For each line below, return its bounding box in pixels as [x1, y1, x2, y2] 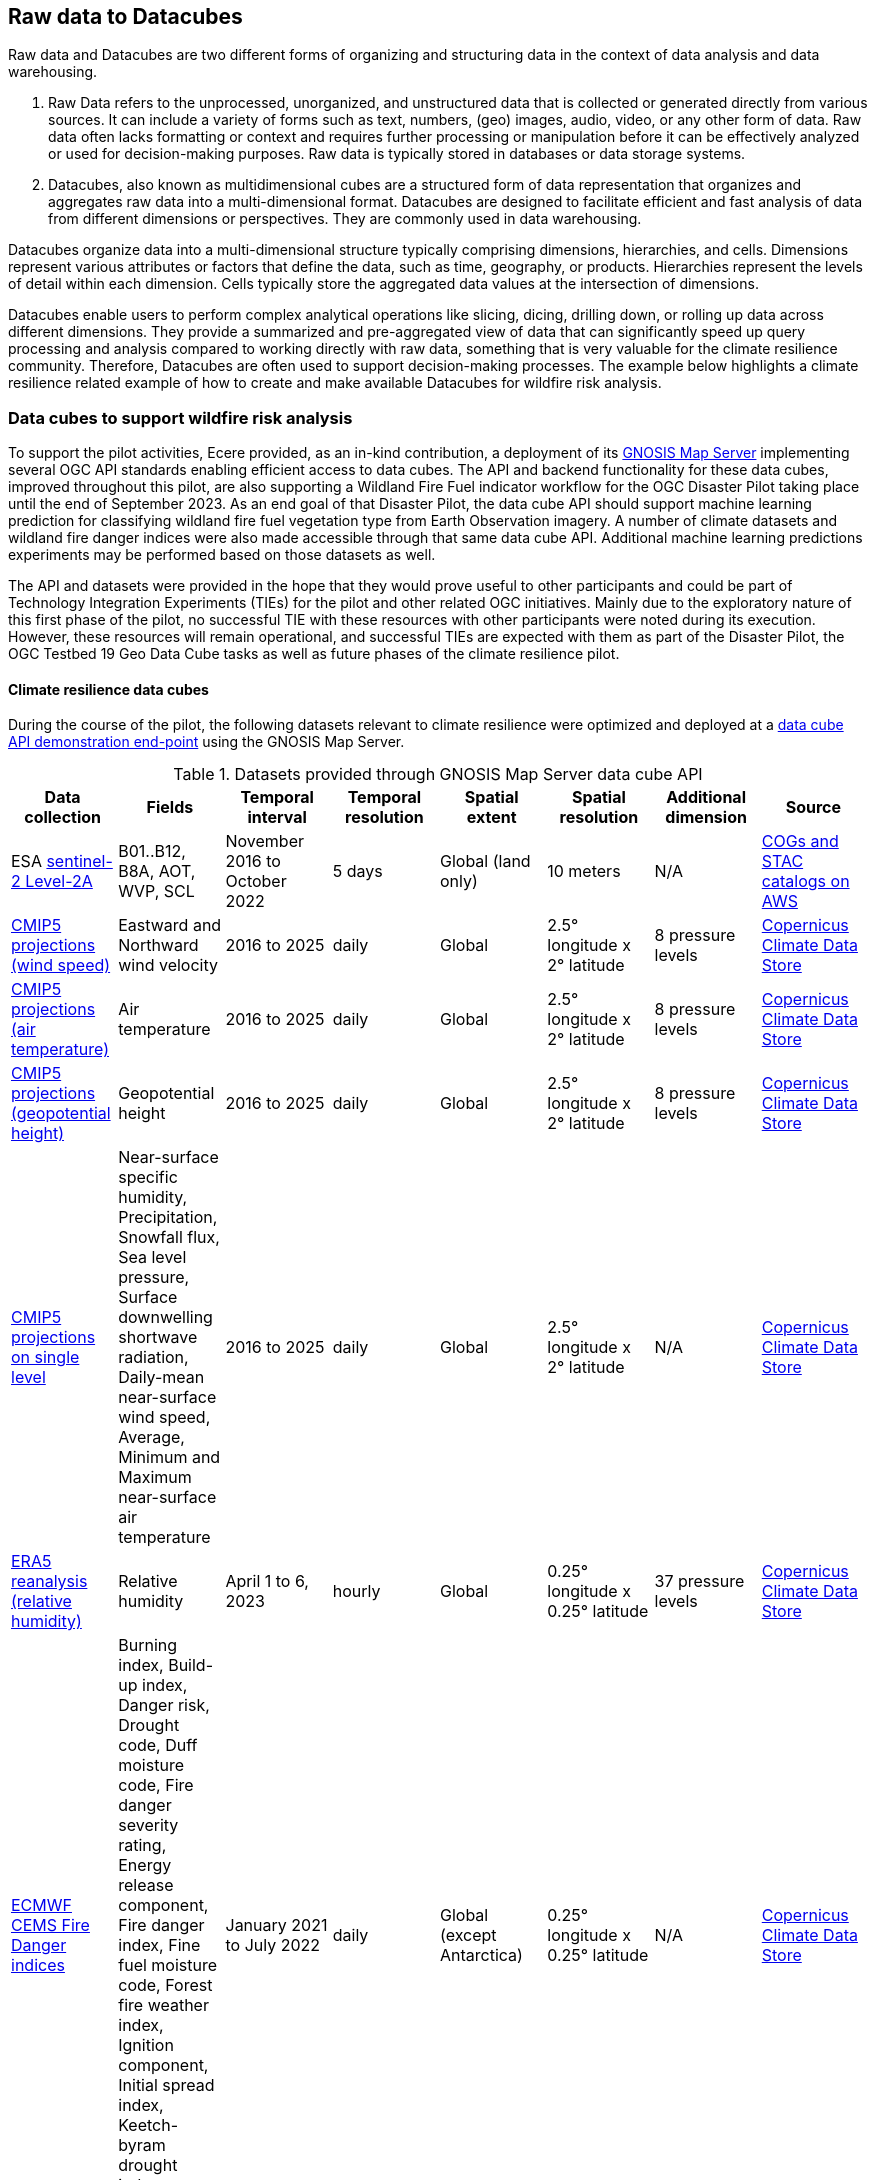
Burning [118, 1635, 178, 1656]
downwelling [118, 1307, 213, 1328]
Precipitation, [118, 1207, 218, 1228]
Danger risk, [118, 1695, 210, 1716]
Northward [118, 935, 199, 956]
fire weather [118, 1995, 209, 2016]
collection [24, 807, 102, 828]
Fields [146, 797, 194, 818]
